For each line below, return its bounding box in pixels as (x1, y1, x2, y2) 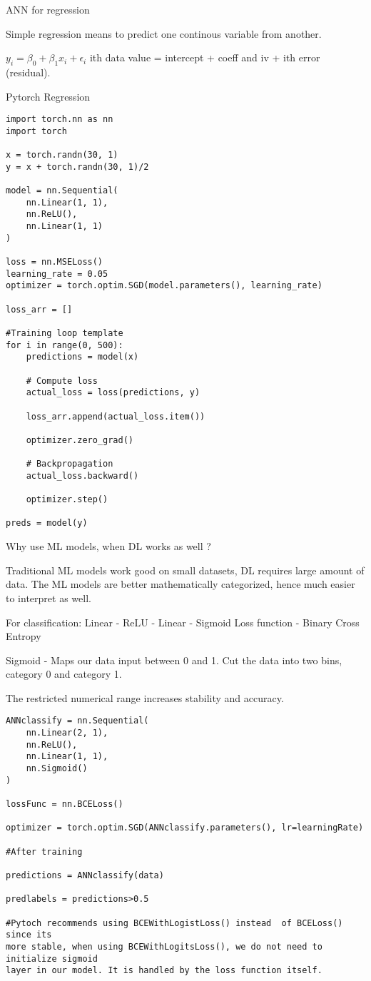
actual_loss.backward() (26, 470, 139, 481)
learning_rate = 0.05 (6, 268, 108, 279)
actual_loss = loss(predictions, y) (26, 387, 200, 398)
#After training (6, 846, 83, 857)
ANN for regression (6, 2, 90, 16)
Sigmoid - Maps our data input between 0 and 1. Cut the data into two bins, (6, 652, 342, 667)
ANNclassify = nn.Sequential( (6, 716, 149, 726)
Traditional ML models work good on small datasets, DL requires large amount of (6, 562, 365, 577)
